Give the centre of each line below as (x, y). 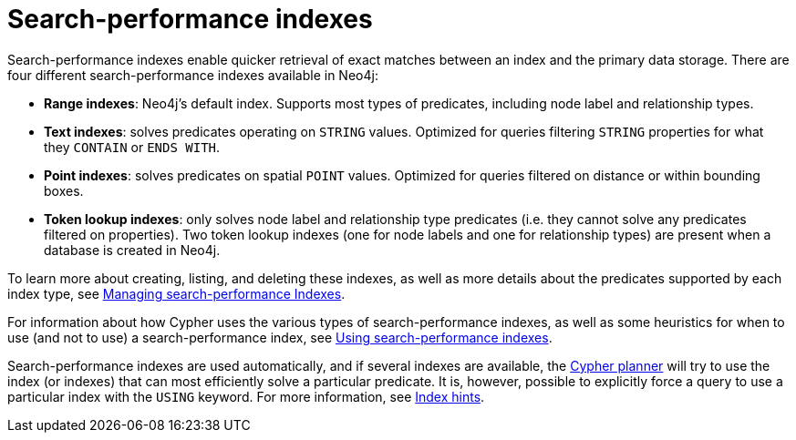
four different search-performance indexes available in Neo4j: (193, 75)
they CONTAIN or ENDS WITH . (132, 147)
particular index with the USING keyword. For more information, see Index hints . (246, 396)
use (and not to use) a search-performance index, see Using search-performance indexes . (280, 337)
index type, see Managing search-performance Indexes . (176, 293)
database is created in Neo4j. (132, 250)
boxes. (64, 190)
